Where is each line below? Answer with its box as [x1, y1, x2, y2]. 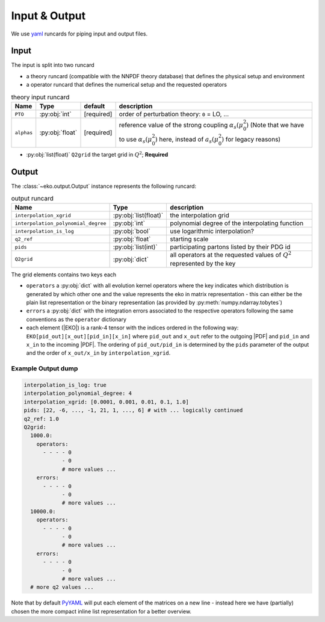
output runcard [11, 194, 54, 203]
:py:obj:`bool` [113, 227, 150, 235]
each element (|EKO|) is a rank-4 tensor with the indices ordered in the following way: [26, 324, 239, 331]
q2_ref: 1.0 [23, 415, 60, 422]
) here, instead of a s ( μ [155, 135, 219, 145]
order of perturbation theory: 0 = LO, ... [119, 110, 229, 118]
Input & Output [11, 9, 86, 22]
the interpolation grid [170, 211, 230, 220]
